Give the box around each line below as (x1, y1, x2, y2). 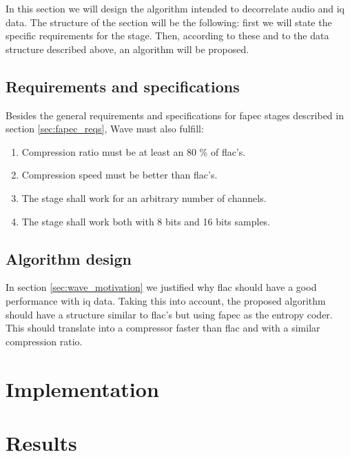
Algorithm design (6, 247, 132, 269)
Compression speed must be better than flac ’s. (21, 167, 218, 182)
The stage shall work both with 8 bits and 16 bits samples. (21, 214, 271, 228)
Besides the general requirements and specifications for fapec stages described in (6, 108, 344, 122)
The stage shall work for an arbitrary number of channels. (21, 190, 267, 205)
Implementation (6, 374, 159, 403)
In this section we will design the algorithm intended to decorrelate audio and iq (6, 1, 344, 15)
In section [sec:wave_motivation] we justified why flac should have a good (6, 280, 317, 294)
